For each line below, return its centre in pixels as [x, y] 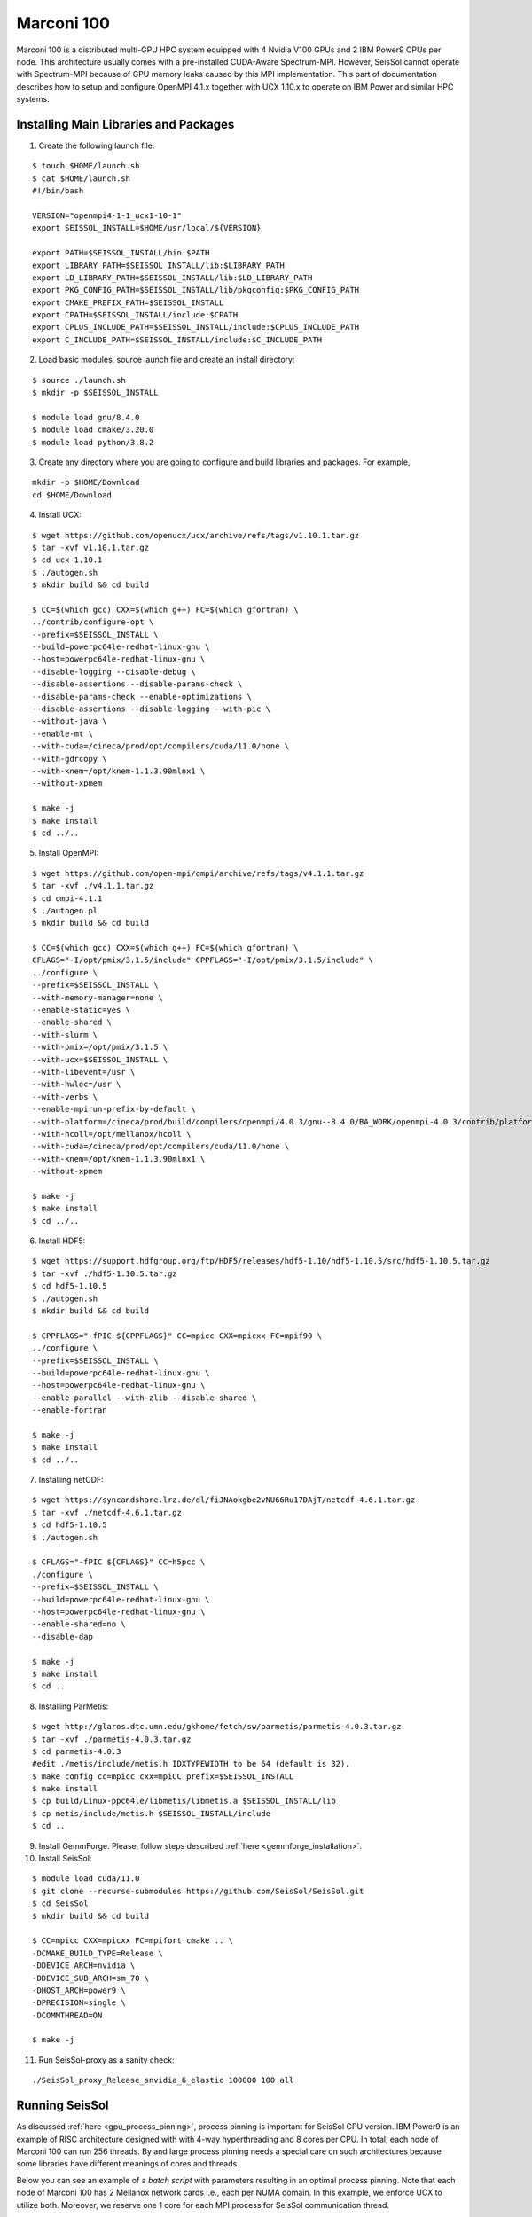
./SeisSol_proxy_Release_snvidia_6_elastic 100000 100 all [163, 2080]
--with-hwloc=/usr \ [77, 1085]
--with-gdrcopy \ [70, 759]
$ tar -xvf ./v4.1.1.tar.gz [93, 886]
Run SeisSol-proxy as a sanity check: [106, 2060]
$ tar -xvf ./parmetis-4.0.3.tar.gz [112, 1739]
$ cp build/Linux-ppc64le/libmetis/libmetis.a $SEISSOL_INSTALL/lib [184, 1801]
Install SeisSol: [65, 1859]
